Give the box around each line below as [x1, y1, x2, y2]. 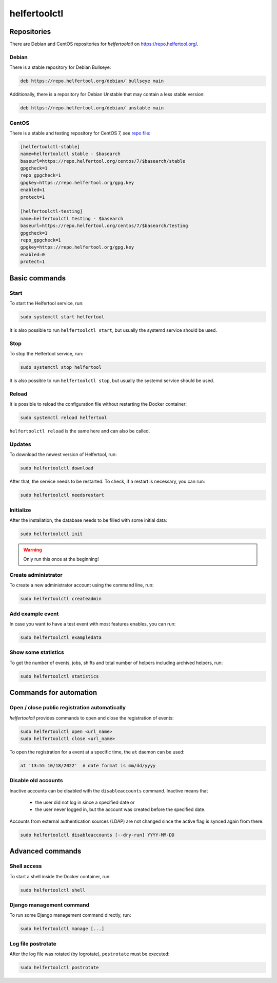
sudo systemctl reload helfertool [20, 415, 107, 421]
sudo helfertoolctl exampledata [20, 635, 102, 640]
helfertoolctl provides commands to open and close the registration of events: [9, 714, 174, 721]
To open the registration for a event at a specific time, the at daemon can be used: [9, 749, 185, 755]
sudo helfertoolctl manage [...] [20, 926, 105, 932]
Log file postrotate [9, 940, 56, 947]
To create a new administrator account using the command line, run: [9, 582, 154, 588]
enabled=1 [20, 187, 45, 193]
